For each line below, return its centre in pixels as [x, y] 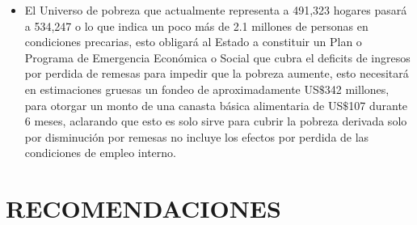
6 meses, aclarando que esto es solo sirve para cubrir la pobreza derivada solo [216, 121]
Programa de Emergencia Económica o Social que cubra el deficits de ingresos [217, 57]
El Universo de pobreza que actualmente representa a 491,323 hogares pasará [216, 10]
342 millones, [357, 89]
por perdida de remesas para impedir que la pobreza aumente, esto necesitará [217, 73]
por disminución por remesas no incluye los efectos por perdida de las [197, 136]
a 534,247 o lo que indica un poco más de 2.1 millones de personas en [196, 25]
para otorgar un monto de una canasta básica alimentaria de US [184, 105]
